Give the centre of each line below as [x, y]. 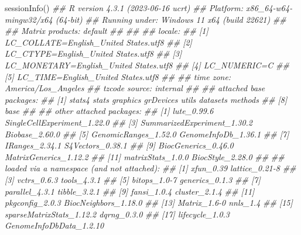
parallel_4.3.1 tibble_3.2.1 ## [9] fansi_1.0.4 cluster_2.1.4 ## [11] [130, 191]
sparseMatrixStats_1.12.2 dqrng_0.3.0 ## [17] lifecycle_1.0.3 [117, 214]
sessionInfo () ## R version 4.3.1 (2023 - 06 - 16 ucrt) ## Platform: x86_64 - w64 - [149, 8]
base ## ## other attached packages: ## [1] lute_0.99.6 [109, 111]
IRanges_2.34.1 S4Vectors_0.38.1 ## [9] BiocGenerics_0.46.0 [119, 145]
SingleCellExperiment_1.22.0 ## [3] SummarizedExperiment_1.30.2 [129, 122]
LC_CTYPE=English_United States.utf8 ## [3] [93, 53]
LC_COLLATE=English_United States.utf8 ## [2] [98, 42]
